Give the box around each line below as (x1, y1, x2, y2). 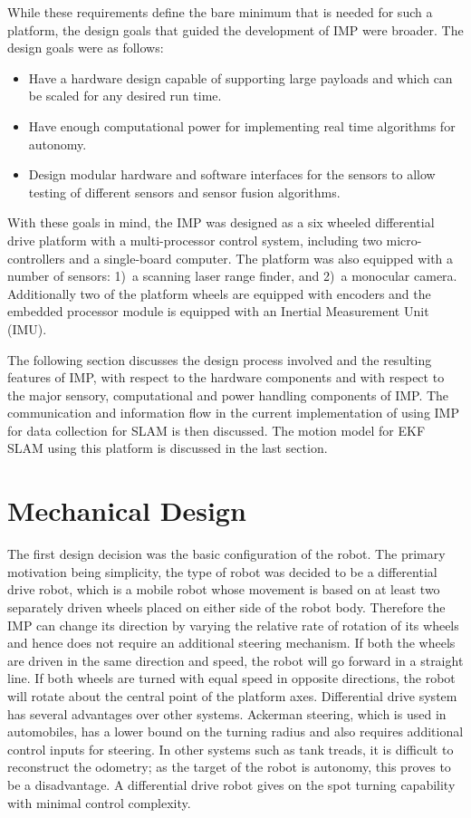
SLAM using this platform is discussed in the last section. (7, 438, 328, 457)
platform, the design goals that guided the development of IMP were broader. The (7, 20, 464, 39)
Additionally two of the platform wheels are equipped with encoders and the (7, 284, 431, 303)
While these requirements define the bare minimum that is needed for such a (7, 3, 433, 21)
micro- (386, 230, 422, 249)
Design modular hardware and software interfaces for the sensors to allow (28, 165, 436, 184)
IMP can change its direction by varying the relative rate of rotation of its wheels (7, 615, 459, 634)
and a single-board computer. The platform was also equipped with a (69, 248, 454, 267)
